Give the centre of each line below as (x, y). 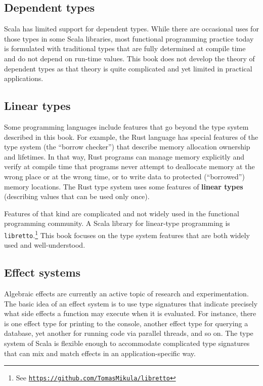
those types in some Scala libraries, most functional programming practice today (129, 38)
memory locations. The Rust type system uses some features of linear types (124, 186)
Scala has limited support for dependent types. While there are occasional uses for (131, 29)
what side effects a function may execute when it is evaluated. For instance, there (130, 313)
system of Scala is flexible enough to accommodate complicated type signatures (127, 343)
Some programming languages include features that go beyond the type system (126, 126)
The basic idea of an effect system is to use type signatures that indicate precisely (131, 303)
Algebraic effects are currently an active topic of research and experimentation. (126, 294)
